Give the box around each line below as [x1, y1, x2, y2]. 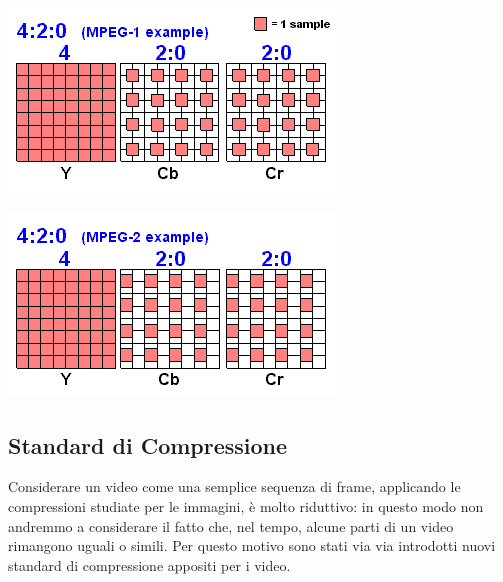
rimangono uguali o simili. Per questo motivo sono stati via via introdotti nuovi [8, 535, 496, 556]
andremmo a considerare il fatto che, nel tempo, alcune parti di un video [8, 515, 454, 536]
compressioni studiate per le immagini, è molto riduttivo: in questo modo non [8, 495, 484, 516]
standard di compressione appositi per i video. [8, 554, 291, 575]
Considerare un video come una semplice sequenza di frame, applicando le [8, 476, 461, 497]
